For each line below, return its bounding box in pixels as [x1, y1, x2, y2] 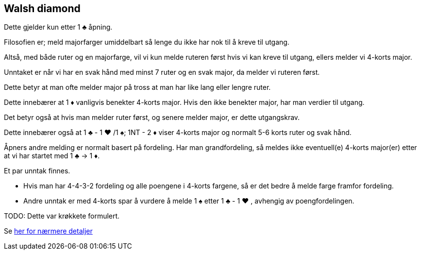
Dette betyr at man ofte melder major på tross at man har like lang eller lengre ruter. [4, 83, 271, 92]
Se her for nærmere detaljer [4, 227, 93, 236]
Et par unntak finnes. [4, 167, 70, 175]
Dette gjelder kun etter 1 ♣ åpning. [4, 23, 113, 32]
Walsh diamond [4, 2, 81, 15]
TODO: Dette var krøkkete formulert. [4, 212, 120, 220]
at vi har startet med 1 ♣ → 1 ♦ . [4, 152, 100, 160]
